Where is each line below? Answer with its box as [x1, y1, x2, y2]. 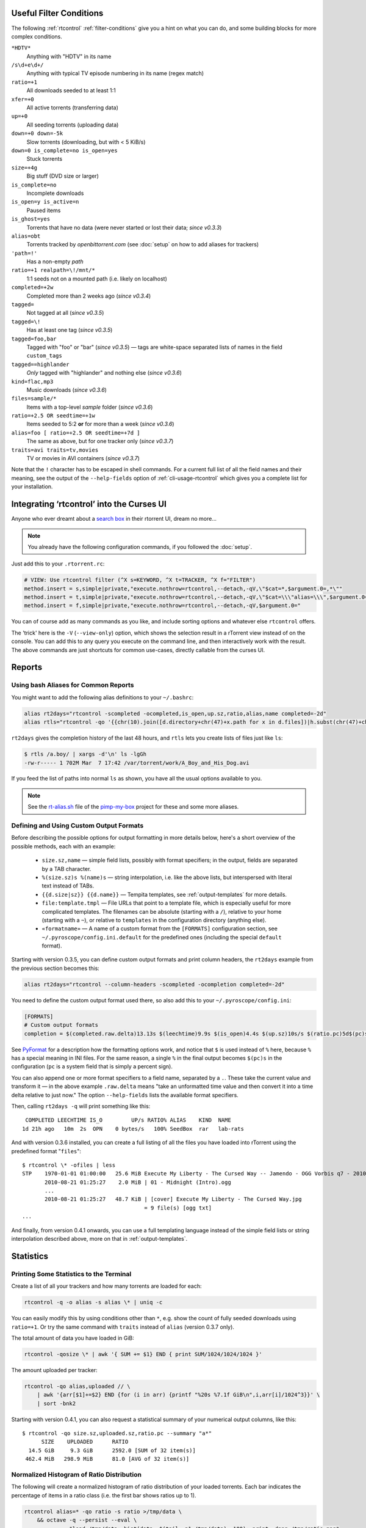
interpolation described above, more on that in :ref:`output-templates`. [11, 1235, 188, 1243]
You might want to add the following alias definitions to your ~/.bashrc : [11, 694, 194, 701]
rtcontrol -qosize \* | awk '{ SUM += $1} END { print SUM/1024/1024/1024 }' [24, 1351, 262, 1357]
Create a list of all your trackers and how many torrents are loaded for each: [11, 1282, 202, 1290]
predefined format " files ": [11, 1147, 82, 1155]
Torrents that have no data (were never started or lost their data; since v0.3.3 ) [26, 224, 222, 231]
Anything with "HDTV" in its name [26, 53, 112, 60]
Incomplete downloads [26, 189, 84, 197]
